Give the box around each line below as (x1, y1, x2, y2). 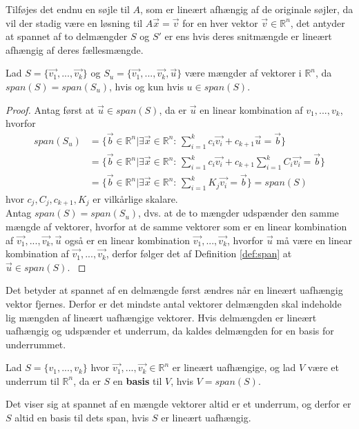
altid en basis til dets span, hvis (14, 410, 149, 425)
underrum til (6, 373, 59, 388)
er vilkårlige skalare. (93, 191, 178, 206)
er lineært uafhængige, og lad (172, 360, 296, 375)
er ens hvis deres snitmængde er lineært (164, 29, 332, 43)
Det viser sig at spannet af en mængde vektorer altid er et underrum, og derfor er (6, 397, 351, 411)
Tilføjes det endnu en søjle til (6, 2, 130, 16)
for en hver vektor (182, 15, 258, 30)
